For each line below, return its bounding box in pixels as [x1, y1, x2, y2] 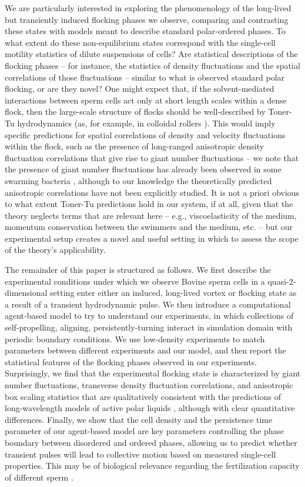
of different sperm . [5, 471, 73, 483]
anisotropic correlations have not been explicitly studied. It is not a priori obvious [5, 186, 300, 198]
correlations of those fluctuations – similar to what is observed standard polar [5, 71, 285, 83]
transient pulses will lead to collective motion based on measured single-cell [5, 448, 276, 460]
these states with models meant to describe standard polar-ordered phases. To [5, 25, 286, 37]
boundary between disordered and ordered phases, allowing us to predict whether [5, 436, 297, 448]
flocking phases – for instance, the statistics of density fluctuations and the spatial [5, 59, 300, 71]
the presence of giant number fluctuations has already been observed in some [5, 163, 281, 175]
